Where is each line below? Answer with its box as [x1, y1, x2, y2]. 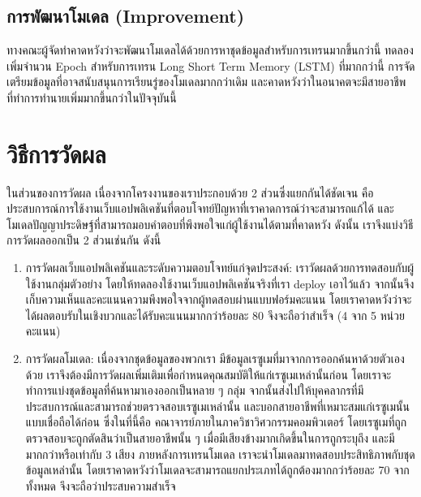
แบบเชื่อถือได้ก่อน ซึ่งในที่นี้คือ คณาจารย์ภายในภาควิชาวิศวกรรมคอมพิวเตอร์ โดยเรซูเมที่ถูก [25, 413, 407, 430]
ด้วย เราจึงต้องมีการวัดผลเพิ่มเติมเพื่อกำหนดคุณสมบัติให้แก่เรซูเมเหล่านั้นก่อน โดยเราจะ [25, 365, 392, 382]
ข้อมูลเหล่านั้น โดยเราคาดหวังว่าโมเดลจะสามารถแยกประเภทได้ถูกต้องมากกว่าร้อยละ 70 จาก [25, 461, 410, 478]
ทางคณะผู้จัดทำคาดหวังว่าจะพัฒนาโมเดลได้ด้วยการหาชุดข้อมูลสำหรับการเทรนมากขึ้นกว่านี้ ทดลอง [6, 41, 414, 58]
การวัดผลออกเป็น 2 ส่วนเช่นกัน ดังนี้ [6, 231, 161, 248]
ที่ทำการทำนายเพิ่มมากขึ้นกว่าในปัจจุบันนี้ [6, 89, 177, 106]
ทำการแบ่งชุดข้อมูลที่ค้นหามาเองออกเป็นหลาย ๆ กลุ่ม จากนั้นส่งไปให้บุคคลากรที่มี [25, 382, 364, 399]
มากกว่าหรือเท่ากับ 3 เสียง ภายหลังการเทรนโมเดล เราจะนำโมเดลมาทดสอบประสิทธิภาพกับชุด [25, 445, 415, 462]
